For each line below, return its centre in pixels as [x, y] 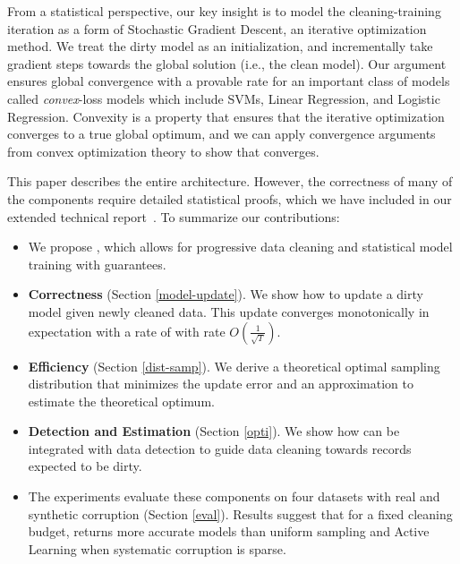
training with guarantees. [97, 264]
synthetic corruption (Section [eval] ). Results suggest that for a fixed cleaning [240, 513]
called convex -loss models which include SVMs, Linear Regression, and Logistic [224, 98]
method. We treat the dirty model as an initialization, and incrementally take [220, 46]
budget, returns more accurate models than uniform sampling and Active [229, 531]
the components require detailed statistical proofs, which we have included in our [230, 198]
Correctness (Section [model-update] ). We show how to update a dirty [226, 294]
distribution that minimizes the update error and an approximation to [221, 384]
